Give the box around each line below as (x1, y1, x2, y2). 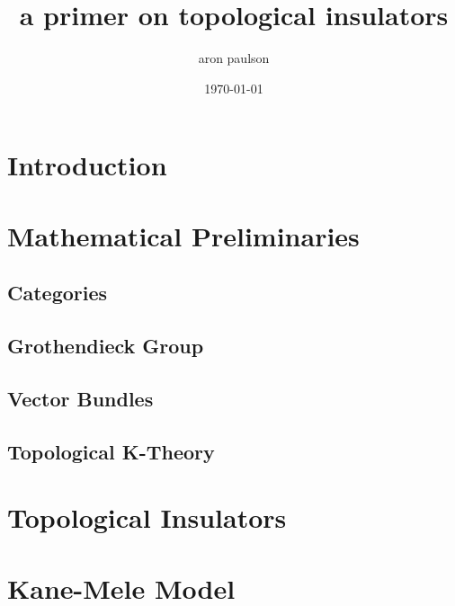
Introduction (7, 147, 167, 183)
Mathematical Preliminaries (7, 217, 360, 254)
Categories (7, 279, 108, 307)
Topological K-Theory (7, 437, 215, 465)
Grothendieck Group (7, 332, 204, 360)
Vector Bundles (7, 384, 154, 412)
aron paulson (198, 49, 270, 67)
